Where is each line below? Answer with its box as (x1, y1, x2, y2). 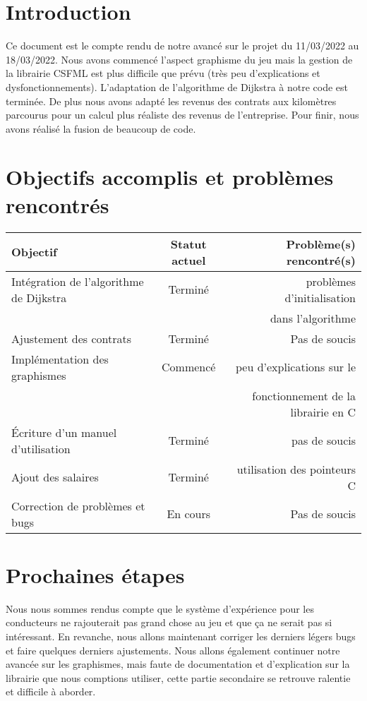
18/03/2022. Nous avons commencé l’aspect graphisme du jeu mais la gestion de (6, 52, 353, 66)
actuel (172, 251, 206, 268)
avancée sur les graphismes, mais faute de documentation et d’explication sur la (6, 657, 350, 671)
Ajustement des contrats (11, 330, 132, 347)
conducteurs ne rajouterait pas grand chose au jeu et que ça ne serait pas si (6, 615, 332, 630)
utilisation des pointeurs (236, 460, 356, 477)
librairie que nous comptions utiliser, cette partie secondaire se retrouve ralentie (6, 670, 351, 685)
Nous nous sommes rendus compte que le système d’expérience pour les (6, 601, 314, 616)
